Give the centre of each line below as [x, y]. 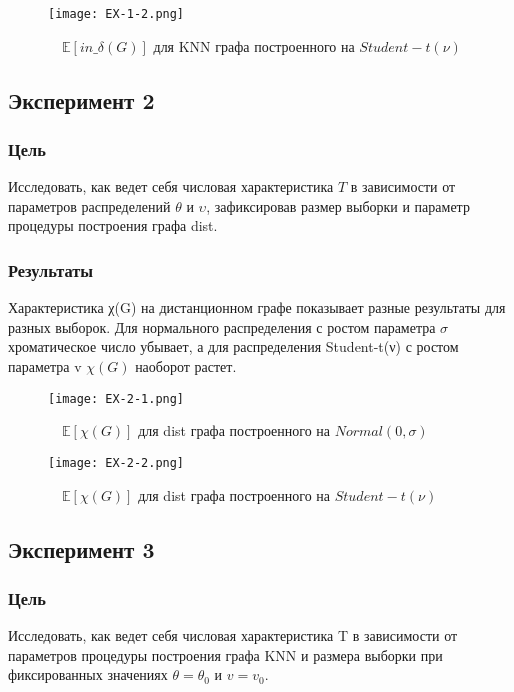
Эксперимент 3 [81, 548]
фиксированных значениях [88, 674]
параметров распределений [89, 205]
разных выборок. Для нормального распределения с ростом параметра [222, 326]
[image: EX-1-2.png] [116, 14]
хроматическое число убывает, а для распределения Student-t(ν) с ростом [233, 346]
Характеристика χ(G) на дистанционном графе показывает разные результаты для [257, 307]
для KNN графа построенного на [254, 45]
